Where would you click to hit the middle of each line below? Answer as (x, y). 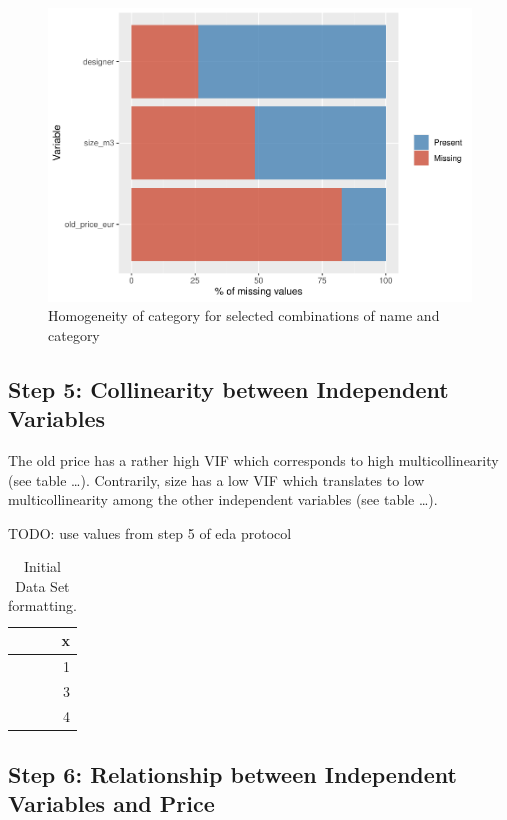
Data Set (42, 585)
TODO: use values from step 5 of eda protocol (150, 532)
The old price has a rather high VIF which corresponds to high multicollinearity (253, 459)
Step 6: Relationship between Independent (232, 774)
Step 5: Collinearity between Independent (228, 388)
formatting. (42, 605)
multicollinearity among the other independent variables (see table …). (223, 499)
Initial (42, 566)
